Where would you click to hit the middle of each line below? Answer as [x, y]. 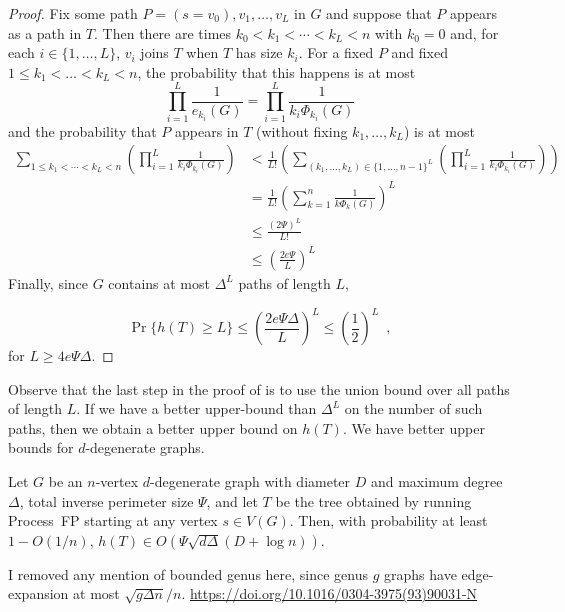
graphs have [420, 573]
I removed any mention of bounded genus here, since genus [188, 573]
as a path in [45, 32]
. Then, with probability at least [388, 520]
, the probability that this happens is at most [276, 71]
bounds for [41, 447]
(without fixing [302, 130]
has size [259, 52]
